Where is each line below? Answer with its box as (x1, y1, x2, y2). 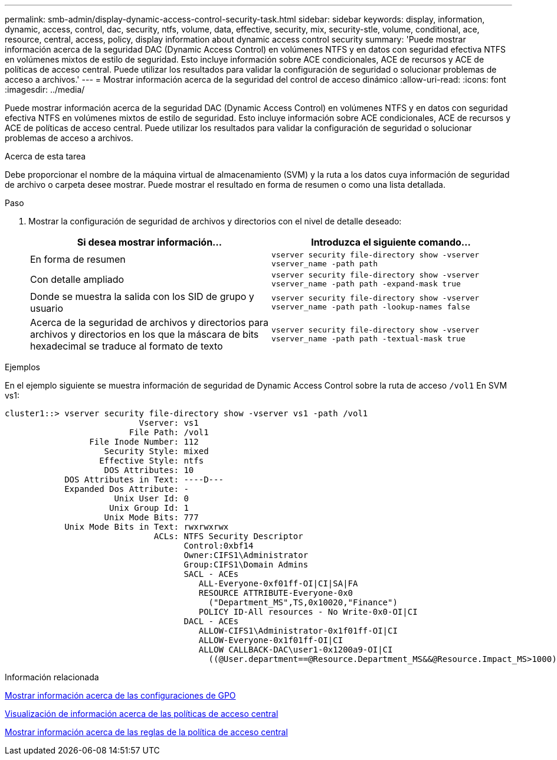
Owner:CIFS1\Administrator (184, 550, 309, 560)
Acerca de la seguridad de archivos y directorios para (30, 317, 268, 328)
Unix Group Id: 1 (109, 503, 189, 513)
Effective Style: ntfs (99, 456, 204, 465)
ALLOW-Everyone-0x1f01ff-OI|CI (198, 635, 343, 645)
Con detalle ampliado (30, 273, 124, 285)
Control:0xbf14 (184, 541, 254, 550)
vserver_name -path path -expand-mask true (271, 279, 461, 288)
